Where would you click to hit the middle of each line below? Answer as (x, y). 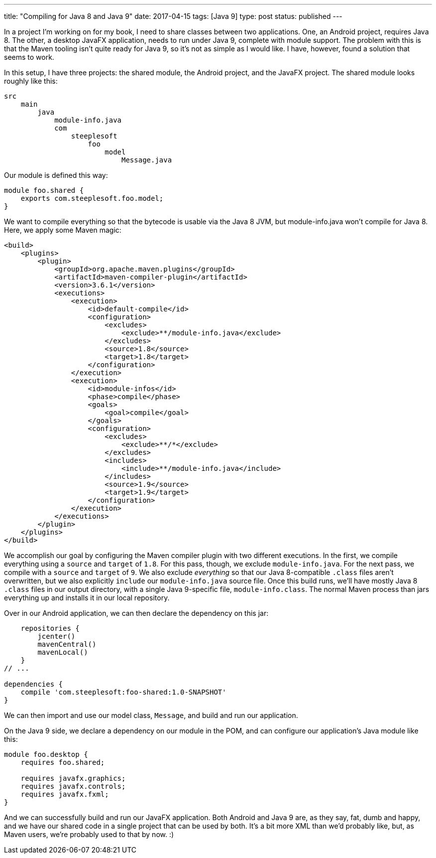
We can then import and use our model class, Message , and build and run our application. (151, 715)
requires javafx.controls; (73, 786)
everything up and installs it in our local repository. (87, 598)
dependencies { (34, 684)
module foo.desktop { (46, 754)
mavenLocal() (63, 652)
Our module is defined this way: (56, 175)
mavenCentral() (67, 644)
